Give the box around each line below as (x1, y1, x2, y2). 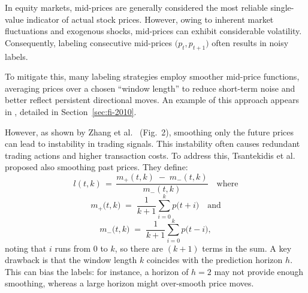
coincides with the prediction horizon (146, 253, 283, 266)
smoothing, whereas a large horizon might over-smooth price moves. (5, 277, 254, 289)
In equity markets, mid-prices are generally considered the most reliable (5, 1, 268, 13)
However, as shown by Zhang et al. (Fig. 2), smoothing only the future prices (5, 125, 294, 138)
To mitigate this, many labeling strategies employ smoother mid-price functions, (5, 70, 300, 83)
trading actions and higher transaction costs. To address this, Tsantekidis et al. (5, 149, 295, 161)
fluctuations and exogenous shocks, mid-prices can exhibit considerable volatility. (5, 25, 302, 37)
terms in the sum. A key (202, 241, 292, 254)
